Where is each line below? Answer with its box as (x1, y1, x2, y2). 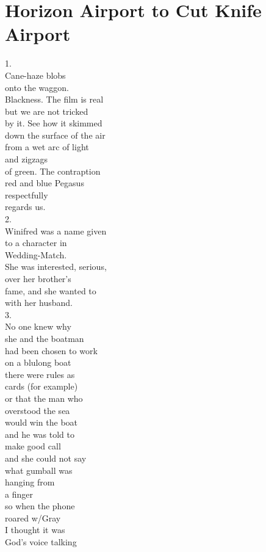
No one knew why (5, 320, 71, 333)
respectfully (5, 188, 48, 201)
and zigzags (5, 153, 48, 165)
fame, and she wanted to (5, 284, 96, 297)
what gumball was (5, 463, 73, 476)
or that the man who (5, 391, 83, 404)
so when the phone (5, 499, 75, 512)
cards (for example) (5, 380, 78, 393)
